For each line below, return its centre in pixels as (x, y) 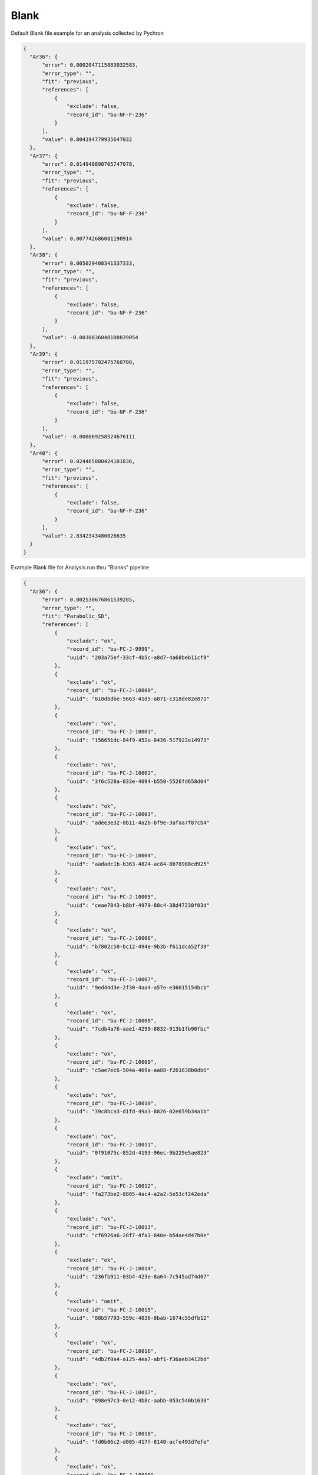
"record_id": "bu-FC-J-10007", (112, 980)
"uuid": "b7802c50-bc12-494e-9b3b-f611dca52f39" (138, 946)
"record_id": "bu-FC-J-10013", (112, 1227)
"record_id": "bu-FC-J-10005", (112, 897)
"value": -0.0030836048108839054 (90, 337)
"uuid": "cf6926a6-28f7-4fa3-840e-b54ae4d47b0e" (138, 1235)
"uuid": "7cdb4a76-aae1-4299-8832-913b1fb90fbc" (138, 1029)
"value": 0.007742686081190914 (87, 238)
